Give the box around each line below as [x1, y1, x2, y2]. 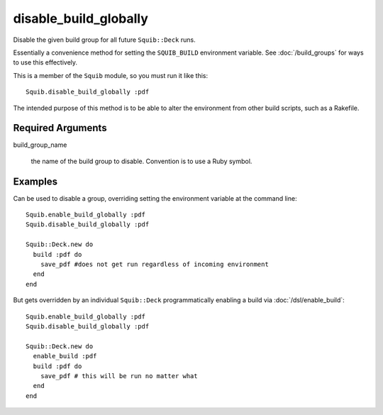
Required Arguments [13, 122, 107, 134]
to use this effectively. [13, 58, 78, 67]
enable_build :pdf [33, 352, 97, 360]
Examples [13, 175, 58, 187]
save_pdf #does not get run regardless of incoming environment [40, 260, 269, 269]
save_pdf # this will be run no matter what [40, 372, 198, 380]
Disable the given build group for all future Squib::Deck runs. [13, 35, 196, 44]
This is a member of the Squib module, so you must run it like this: [13, 71, 209, 79]
